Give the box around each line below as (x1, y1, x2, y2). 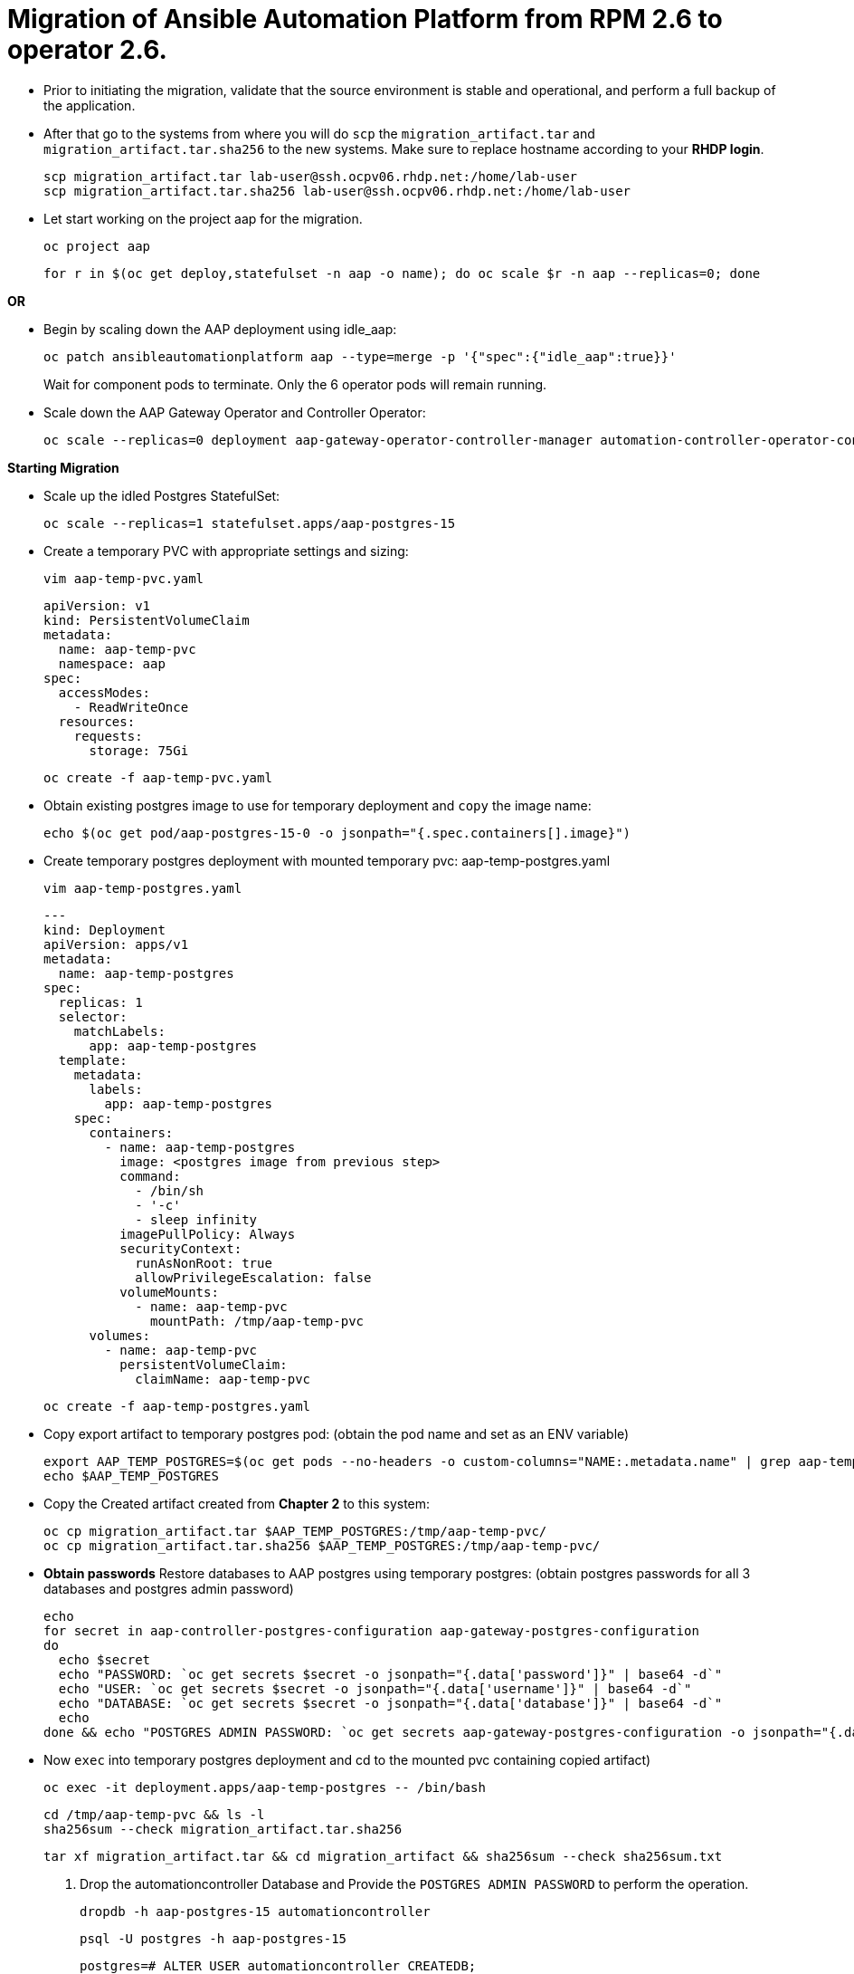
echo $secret (58, 1652, 151, 1667)
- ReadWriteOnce (73, 699, 189, 714)
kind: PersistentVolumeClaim (43, 612, 250, 628)
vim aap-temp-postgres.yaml (43, 880, 242, 896)
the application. (43, 97, 136, 113)
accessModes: (58, 685, 151, 700)
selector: (58, 1009, 128, 1024)
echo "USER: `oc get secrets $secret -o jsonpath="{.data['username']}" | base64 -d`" (58, 1681, 692, 1696)
